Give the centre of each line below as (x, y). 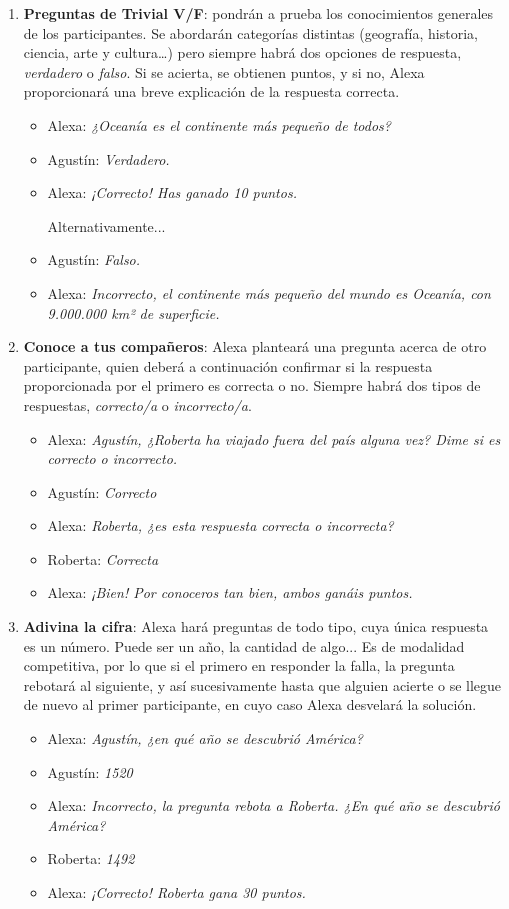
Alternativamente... (106, 225)
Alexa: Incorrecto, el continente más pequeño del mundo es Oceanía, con (269, 292)
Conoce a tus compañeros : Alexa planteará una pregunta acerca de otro (255, 346)
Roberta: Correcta (103, 558)
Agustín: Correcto (102, 491)
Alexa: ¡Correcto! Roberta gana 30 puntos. (176, 892)
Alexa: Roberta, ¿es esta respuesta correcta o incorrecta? (220, 525)
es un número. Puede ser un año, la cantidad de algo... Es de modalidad (244, 645)
